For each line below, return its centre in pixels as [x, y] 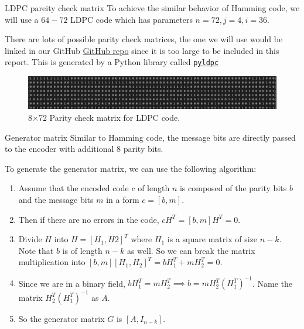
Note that [36, 250]
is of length [82, 250]
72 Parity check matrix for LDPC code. [109, 117]
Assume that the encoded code [74, 188]
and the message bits [56, 199]
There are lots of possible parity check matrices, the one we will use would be [144, 39]
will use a [22, 19]
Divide [30, 239]
